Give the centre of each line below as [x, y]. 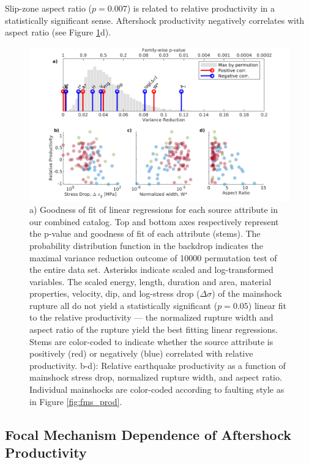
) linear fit [267, 305]
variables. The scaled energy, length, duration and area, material [151, 281]
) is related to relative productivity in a [201, 8]
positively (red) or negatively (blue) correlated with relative [141, 353]
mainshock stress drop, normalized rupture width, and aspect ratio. [156, 377]
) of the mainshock [247, 293]
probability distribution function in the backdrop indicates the [146, 245]
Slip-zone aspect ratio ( [49, 8]
